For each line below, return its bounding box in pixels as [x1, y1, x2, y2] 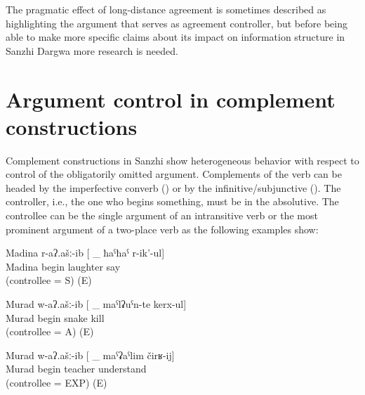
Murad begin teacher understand [6, 361, 147, 376]
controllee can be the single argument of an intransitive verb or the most [6, 208, 318, 223]
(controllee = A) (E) [6, 324, 94, 339]
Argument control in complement [6, 84, 336, 113]
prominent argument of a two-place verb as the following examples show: [6, 221, 319, 236]
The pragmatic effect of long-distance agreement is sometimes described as [6, 2, 326, 16]
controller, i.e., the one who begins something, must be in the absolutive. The [6, 194, 339, 209]
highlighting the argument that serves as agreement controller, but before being [6, 15, 347, 30]
